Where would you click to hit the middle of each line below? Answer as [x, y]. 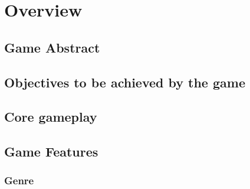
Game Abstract [52, 47]
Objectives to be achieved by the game [125, 82]
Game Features [51, 151]
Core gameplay [51, 117]
